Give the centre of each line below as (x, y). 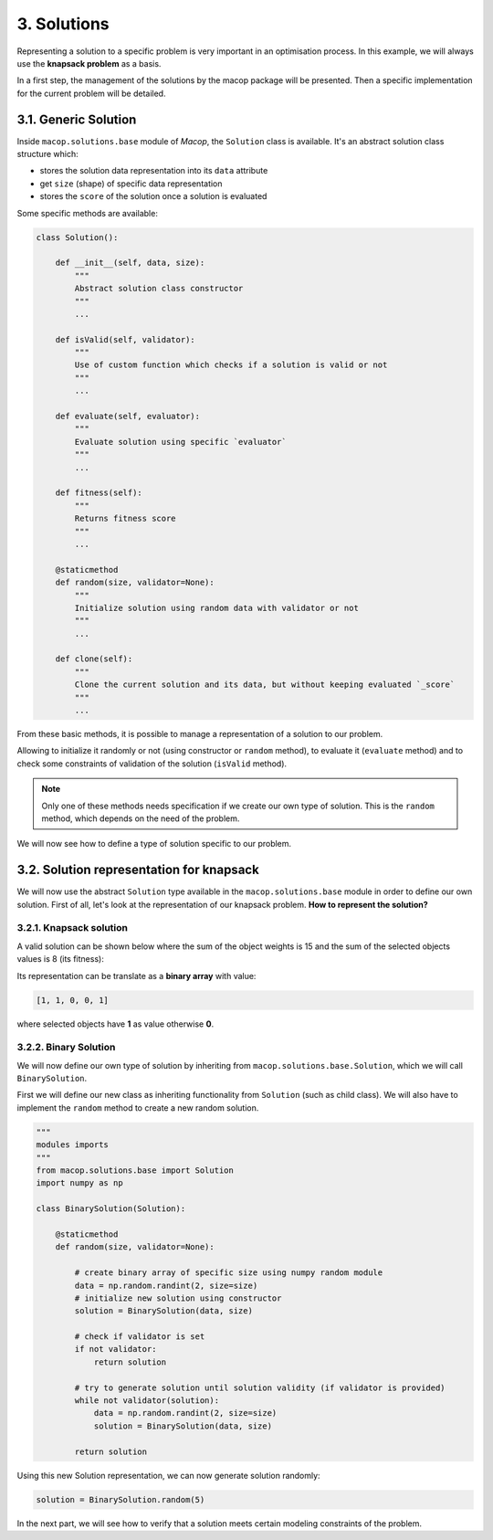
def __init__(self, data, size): (130, 263)
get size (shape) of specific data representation (131, 184)
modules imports (73, 1145)
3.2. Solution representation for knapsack (138, 870)
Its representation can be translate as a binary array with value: (136, 976)
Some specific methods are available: (88, 213)
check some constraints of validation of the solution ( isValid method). (152, 764)
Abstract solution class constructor (159, 289)
